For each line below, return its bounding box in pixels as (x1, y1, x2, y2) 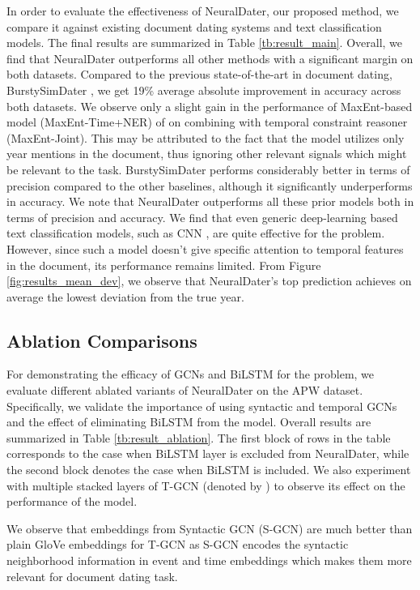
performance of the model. (6, 493, 138, 510)
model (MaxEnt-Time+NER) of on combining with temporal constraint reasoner (6, 113, 408, 130)
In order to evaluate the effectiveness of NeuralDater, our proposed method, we (6, 2, 399, 19)
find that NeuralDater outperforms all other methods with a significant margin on (6, 49, 414, 66)
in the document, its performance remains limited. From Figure (6, 256, 321, 273)
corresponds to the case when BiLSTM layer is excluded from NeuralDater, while (6, 445, 409, 462)
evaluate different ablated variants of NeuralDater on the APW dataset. (6, 382, 363, 399)
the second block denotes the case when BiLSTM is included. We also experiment (6, 461, 411, 478)
